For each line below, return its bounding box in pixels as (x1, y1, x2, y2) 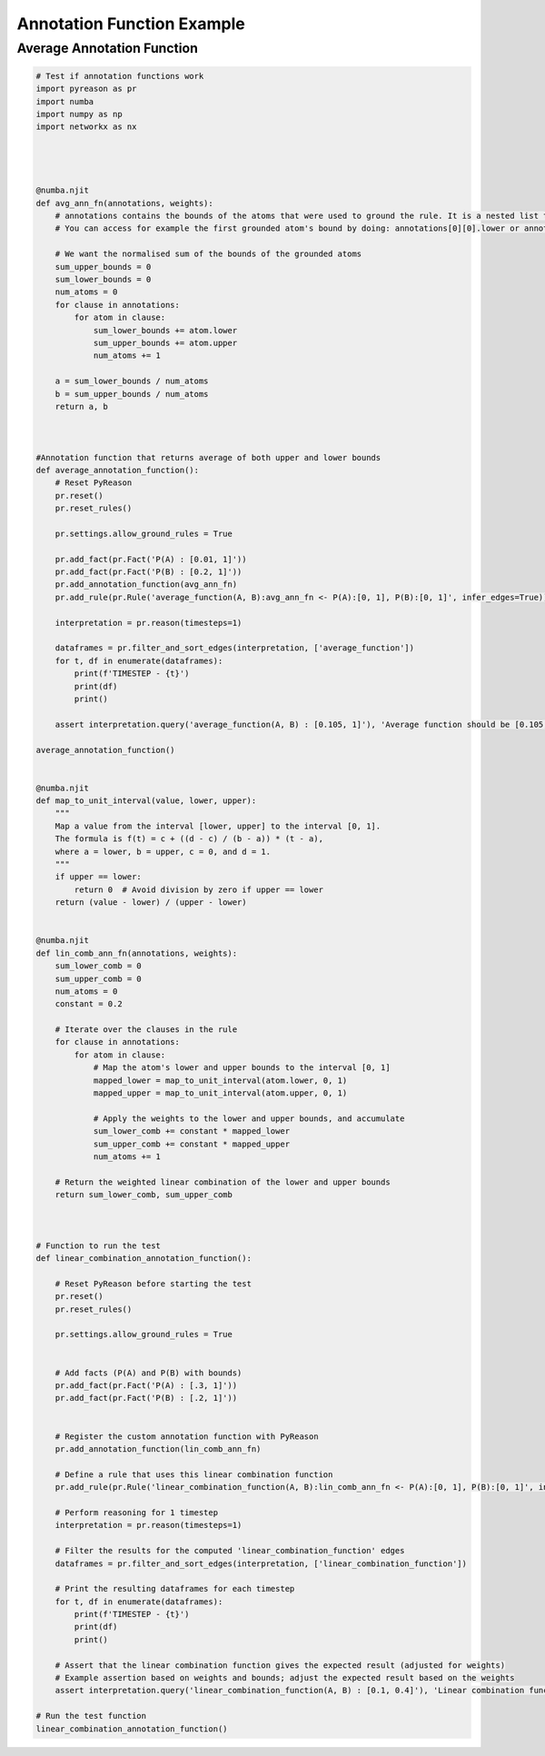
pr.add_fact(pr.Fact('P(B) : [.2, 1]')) (54, 1393, 238, 1404)
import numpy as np (35, 109, 123, 119)
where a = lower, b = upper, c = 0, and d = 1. (54, 846, 272, 857)
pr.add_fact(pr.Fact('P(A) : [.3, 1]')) (54, 1381, 238, 1391)
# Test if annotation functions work (35, 71, 204, 81)
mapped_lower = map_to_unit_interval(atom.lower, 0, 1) (93, 1075, 348, 1086)
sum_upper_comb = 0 (54, 973, 143, 984)
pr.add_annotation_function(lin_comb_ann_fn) (54, 1443, 262, 1453)
